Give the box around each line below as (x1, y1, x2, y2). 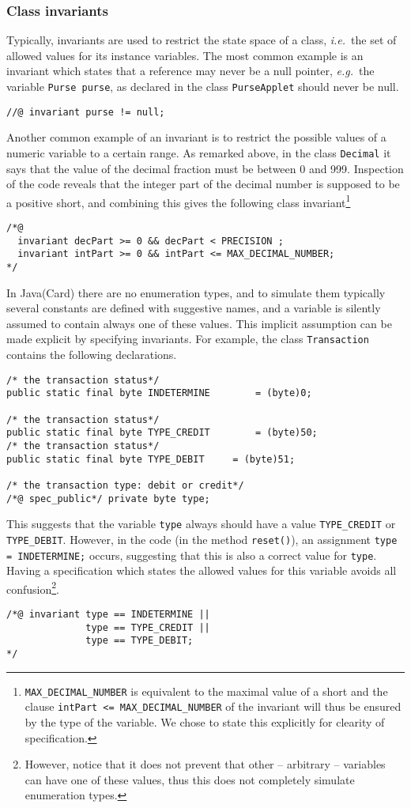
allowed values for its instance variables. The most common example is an (6, 47, 364, 63)
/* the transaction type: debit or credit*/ (6, 479, 244, 491)
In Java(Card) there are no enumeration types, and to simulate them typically (6, 284, 386, 300)
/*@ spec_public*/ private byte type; (6, 493, 210, 504)
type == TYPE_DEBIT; (85, 635, 194, 647)
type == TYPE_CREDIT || (85, 621, 210, 633)
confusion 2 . (6, 578, 60, 597)
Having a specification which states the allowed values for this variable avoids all (6, 562, 397, 579)
